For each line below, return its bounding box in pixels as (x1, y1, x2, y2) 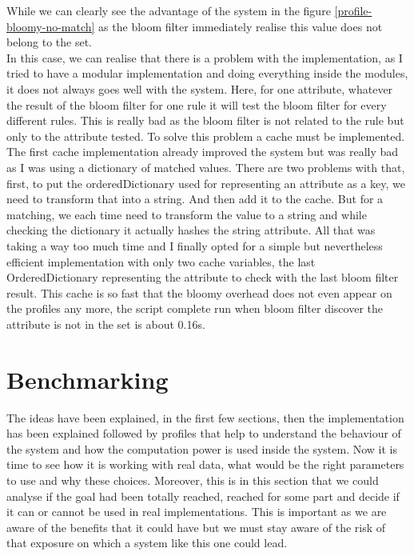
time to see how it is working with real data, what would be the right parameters (6, 456, 404, 473)
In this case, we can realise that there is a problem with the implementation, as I (6, 49, 403, 66)
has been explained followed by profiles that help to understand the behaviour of (6, 425, 401, 442)
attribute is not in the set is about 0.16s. (6, 315, 205, 332)
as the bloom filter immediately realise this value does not (98, 18, 383, 34)
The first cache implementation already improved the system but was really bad (6, 143, 399, 160)
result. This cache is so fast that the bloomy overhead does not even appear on (6, 284, 392, 301)
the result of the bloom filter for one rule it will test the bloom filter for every (6, 96, 387, 113)
